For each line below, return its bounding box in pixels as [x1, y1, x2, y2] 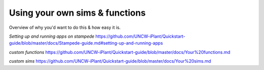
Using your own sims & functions [9, 7, 146, 18]
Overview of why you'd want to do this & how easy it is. [9, 24, 121, 30]
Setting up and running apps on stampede [9, 33, 95, 39]
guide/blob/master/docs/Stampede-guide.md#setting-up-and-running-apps [9, 40, 163, 46]
